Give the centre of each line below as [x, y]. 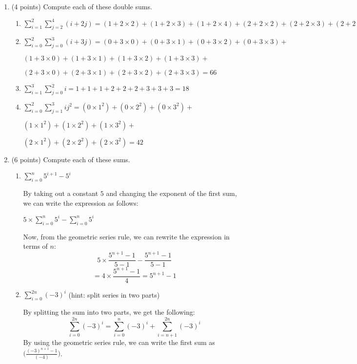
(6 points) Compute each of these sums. [71, 159]
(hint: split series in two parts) [114, 294]
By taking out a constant [61, 193]
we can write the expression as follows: [81, 203]
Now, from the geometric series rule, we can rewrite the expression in [126, 236]
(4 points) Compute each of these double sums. [82, 6]
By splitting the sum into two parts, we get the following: [109, 312]
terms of [35, 246]
